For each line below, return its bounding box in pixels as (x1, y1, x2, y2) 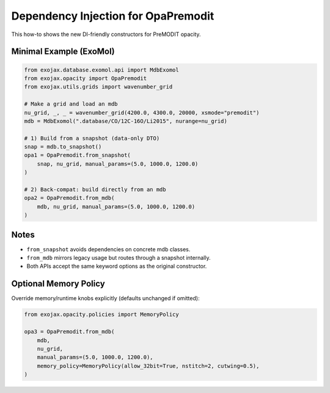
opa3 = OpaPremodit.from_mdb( (24, 328, 115, 336)
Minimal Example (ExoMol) (11, 46, 116, 57)
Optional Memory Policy (11, 279, 105, 289)
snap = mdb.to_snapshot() (24, 144, 102, 150)
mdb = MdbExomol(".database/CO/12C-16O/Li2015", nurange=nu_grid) (24, 117, 227, 125)
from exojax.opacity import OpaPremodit (24, 75, 147, 82)
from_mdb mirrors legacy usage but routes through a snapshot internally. (26, 254, 211, 262)
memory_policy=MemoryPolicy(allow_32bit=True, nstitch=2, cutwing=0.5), (37, 362, 260, 369)
